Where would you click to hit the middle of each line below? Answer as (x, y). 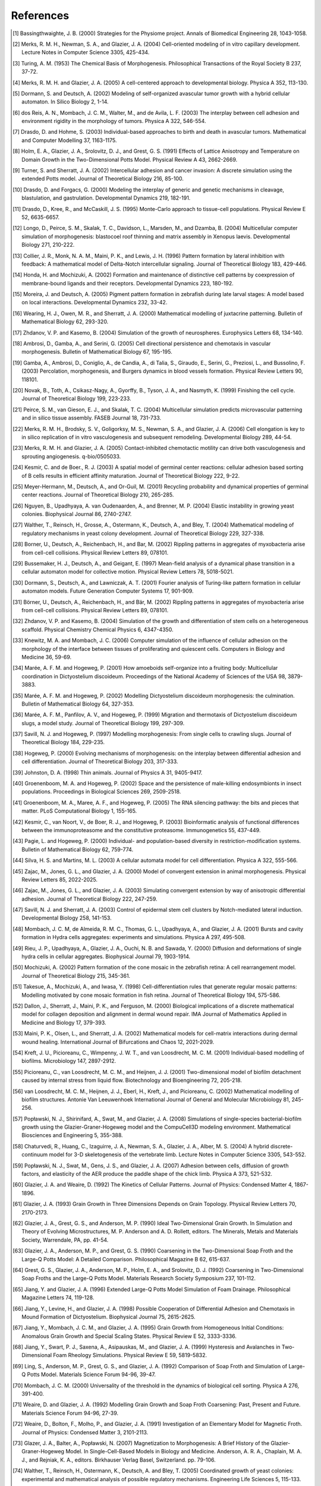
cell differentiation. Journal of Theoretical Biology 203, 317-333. (100, 761)
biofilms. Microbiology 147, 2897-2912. (69, 1061)
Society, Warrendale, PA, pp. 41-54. (65, 1240)
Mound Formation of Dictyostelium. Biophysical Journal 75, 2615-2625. (108, 1317)
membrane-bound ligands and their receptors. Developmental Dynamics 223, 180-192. (128, 283)
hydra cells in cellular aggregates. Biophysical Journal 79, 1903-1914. (106, 956)
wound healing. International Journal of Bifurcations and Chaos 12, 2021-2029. (118, 1042)
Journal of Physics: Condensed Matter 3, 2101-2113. (85, 1432)
